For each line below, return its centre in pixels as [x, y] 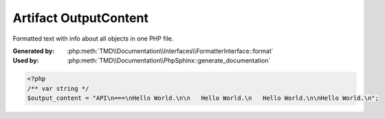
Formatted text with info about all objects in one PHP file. [93, 39]
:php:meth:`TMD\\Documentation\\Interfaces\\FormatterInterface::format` [170, 51]
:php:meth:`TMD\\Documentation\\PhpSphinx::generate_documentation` [169, 61]
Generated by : [34, 51]
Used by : [26, 61]
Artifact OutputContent [81, 18]
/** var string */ [58, 88]
